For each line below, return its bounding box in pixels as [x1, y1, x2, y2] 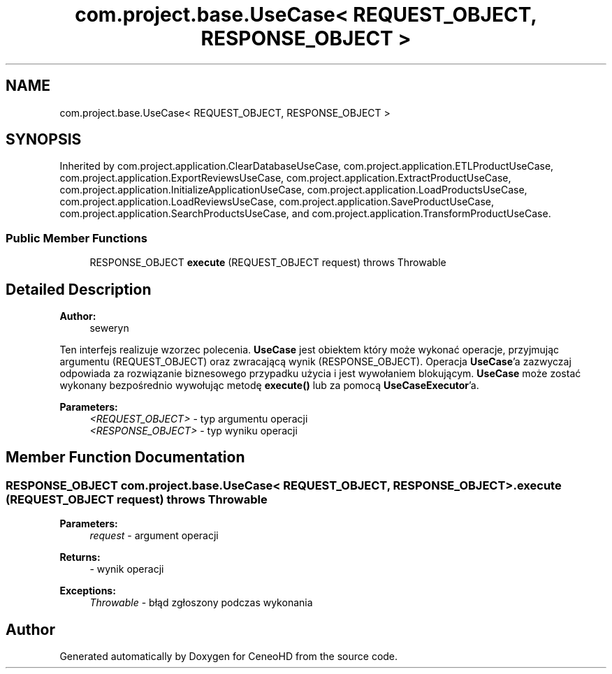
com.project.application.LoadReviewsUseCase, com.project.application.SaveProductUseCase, [59, 196, 495, 208]
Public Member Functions [6, 230, 147, 245]
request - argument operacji [89, 529, 219, 542]
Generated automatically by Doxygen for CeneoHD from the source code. [59, 650, 398, 663]
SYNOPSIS [6, 131, 82, 149]
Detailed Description [6, 280, 152, 298]
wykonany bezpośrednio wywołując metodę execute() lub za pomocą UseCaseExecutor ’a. [59, 379, 479, 392]
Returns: [59, 551, 101, 564]
